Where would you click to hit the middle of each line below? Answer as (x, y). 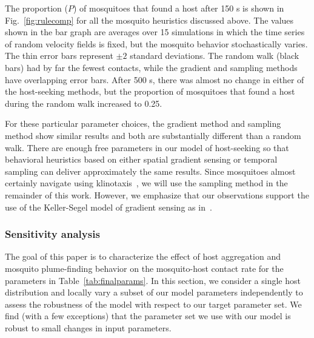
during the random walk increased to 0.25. (84, 103)
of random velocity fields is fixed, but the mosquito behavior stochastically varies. (156, 43)
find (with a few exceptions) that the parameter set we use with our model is (148, 316)
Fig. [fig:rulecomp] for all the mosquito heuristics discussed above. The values (149, 20)
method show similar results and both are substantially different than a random (153, 135)
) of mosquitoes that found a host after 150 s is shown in (179, 8)
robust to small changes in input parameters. (88, 327)
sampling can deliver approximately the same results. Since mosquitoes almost (150, 171)
